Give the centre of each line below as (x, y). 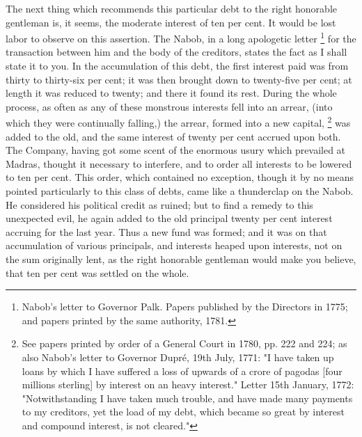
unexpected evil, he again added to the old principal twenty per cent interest (169, 218)
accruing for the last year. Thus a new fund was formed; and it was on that (166, 231)
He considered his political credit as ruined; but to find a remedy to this (159, 204)
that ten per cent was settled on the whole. (97, 272)
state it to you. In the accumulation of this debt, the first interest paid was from (177, 66)
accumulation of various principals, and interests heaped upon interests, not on (174, 245)
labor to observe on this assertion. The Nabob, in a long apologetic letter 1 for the (181, 37)
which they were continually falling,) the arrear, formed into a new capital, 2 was (178, 122)
